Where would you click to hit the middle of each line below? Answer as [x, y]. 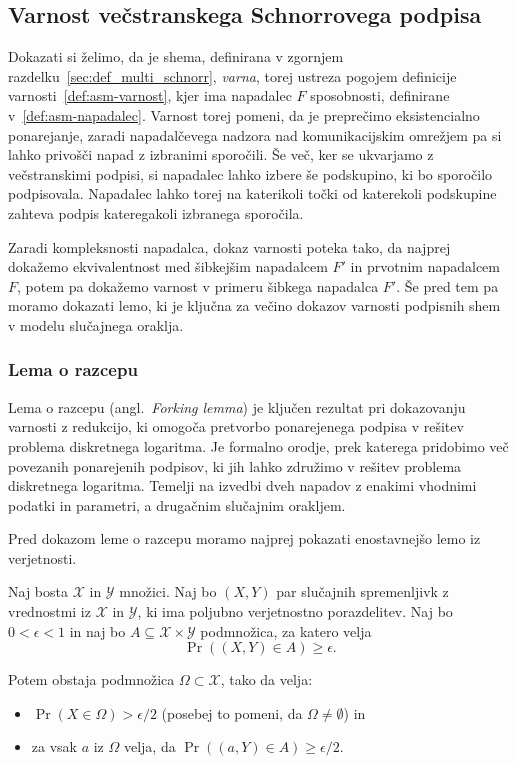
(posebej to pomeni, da [232, 712]
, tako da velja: [266, 679]
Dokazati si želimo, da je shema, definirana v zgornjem [176, 56]
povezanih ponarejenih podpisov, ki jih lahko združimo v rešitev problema [235, 465]
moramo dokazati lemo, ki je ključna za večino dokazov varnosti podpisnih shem [254, 305]
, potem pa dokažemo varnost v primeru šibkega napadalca [198, 285]
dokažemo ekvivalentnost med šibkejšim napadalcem [168, 266]
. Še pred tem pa [447, 285]
